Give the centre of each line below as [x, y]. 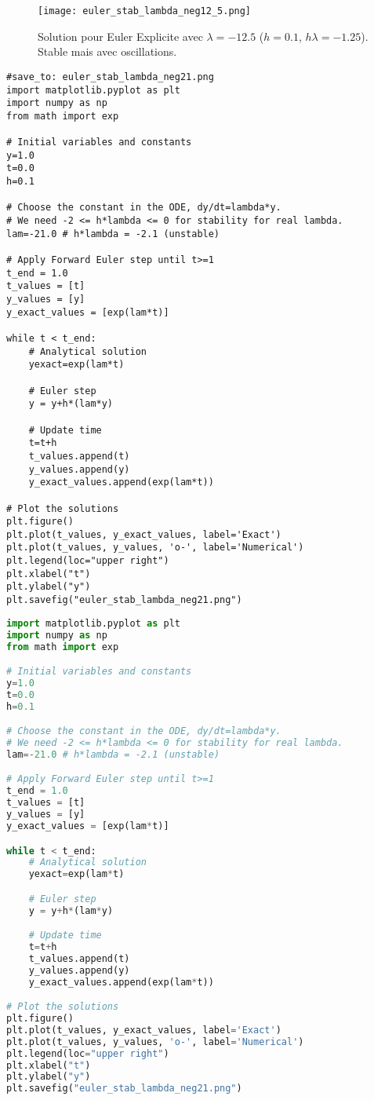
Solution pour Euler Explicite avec [120, 36]
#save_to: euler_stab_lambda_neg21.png [110, 77]
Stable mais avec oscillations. [107, 51]
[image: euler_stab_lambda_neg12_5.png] [145, 11]
